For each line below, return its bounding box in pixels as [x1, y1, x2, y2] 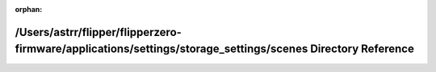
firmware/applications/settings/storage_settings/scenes [15, 42, 308, 56]
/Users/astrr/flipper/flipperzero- [15, 25, 182, 39]
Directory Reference [309, 42, 415, 56]
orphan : [15, 5, 43, 14]
